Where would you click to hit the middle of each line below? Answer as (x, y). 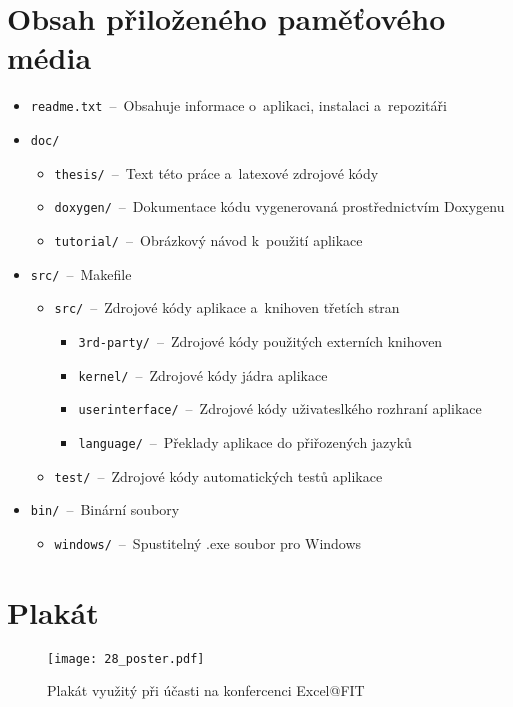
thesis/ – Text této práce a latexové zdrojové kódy (216, 172)
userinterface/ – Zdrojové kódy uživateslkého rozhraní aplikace (280, 408)
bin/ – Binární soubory (105, 509)
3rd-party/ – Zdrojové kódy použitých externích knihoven (260, 340)
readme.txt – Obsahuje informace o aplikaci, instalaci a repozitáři (238, 105)
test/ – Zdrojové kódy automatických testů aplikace (218, 475)
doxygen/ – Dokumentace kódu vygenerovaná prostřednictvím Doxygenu (279, 206)
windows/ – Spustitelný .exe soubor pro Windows (208, 542)
